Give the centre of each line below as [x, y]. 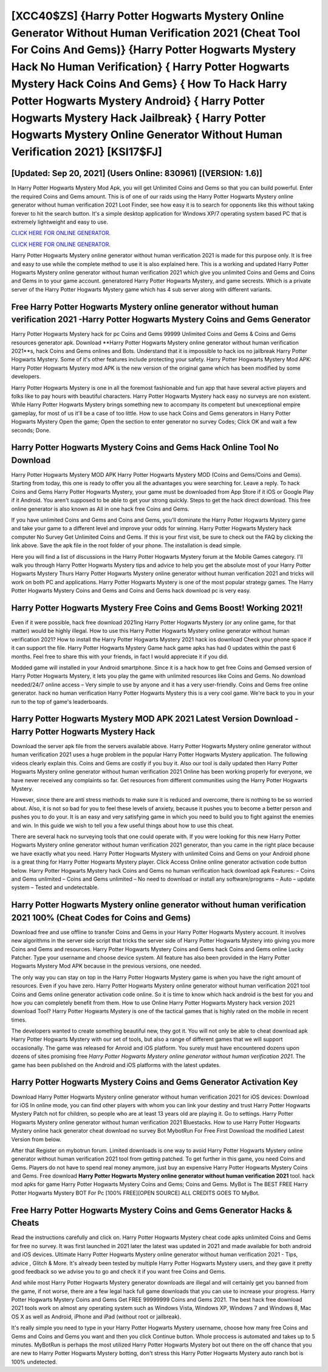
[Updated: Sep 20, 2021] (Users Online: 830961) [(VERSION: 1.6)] [137, 173]
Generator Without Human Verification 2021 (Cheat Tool [156, 33]
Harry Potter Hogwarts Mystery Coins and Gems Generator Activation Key [155, 1082]
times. [19, 1020]
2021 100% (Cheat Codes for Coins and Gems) [101, 917]
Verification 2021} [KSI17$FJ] [87, 152]
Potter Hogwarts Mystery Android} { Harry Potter [138, 101]
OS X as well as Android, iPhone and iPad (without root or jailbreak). [96, 1316]
